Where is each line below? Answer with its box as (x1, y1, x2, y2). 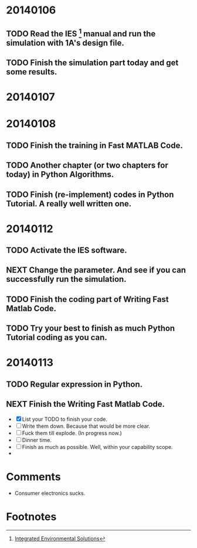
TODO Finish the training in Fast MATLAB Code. (6, 140, 183, 150)
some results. (6, 67, 57, 77)
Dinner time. (22, 436, 52, 443)
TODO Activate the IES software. (6, 246, 127, 256)
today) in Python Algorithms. (6, 169, 114, 179)
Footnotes (6, 510, 57, 523)
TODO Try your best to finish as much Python (6, 324, 175, 333)
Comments (6, 470, 61, 484)
